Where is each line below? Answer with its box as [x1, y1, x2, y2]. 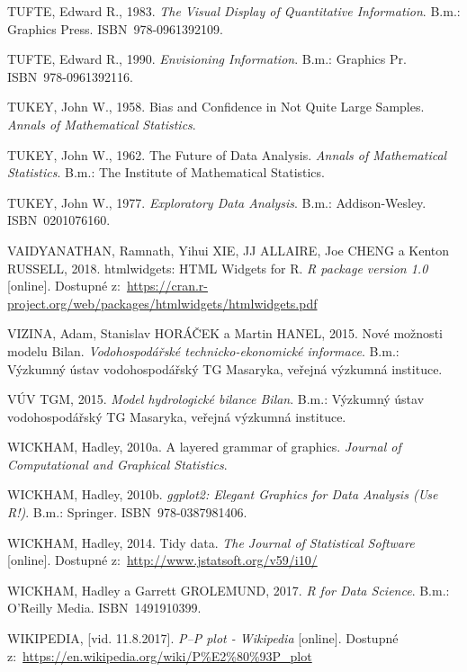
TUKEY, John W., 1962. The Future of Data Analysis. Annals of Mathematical [7, 145, 447, 164]
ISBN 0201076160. [7, 211, 111, 229]
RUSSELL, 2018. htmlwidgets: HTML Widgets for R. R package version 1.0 [7, 258, 428, 277]
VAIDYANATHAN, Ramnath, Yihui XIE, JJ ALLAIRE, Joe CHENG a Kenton [7, 240, 450, 259]
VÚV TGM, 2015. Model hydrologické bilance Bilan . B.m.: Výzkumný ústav [7, 390, 425, 408]
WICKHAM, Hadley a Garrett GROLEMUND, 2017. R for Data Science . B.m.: [7, 580, 450, 599]
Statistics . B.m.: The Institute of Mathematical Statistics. [7, 163, 325, 182]
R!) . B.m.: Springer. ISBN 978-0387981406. [7, 503, 247, 522]
